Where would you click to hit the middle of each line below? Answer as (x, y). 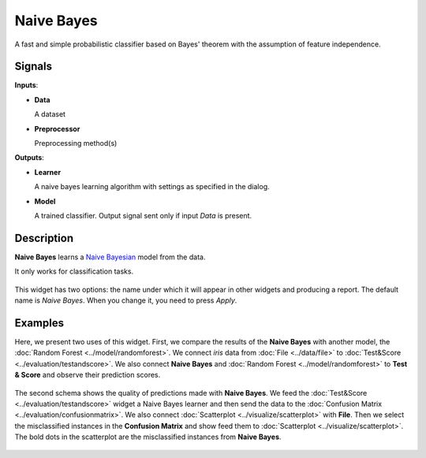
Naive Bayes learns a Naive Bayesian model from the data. (110, 257)
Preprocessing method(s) (76, 143)
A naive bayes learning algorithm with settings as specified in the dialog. (152, 187)
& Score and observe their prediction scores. (88, 375)
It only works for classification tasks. (74, 271)
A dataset (50, 114)
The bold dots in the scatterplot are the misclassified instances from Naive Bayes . (148, 437)
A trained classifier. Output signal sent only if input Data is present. (143, 215)
